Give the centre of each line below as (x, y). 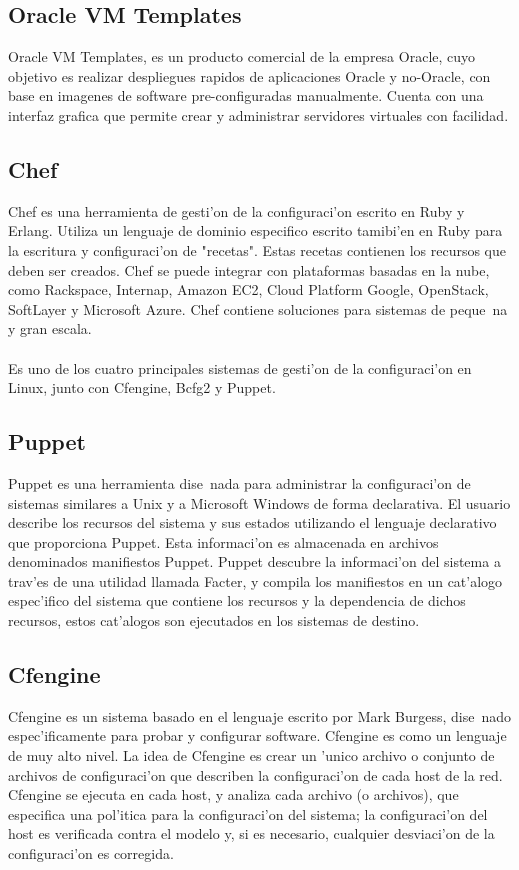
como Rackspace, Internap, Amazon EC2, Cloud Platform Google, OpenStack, (248, 289)
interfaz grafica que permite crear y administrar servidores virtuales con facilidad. (258, 114)
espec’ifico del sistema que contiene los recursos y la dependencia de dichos (237, 600)
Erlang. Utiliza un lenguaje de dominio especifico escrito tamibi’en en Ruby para (255, 230)
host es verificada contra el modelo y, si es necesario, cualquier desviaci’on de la (251, 833)
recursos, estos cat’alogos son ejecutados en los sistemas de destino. (214, 620)
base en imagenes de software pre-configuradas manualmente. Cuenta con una (246, 95)
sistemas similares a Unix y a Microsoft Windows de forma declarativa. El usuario (259, 502)
